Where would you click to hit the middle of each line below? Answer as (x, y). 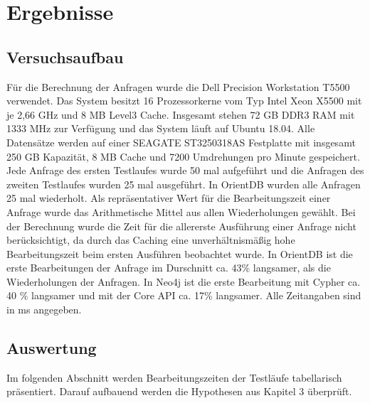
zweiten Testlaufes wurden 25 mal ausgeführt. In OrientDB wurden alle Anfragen (184, 184)
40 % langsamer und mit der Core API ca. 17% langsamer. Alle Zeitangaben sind (184, 295)
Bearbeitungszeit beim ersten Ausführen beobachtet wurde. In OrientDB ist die (180, 253)
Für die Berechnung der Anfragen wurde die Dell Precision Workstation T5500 (178, 86)
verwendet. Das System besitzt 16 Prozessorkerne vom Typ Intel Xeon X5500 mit (184, 101)
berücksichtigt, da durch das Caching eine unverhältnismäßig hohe (151, 240)
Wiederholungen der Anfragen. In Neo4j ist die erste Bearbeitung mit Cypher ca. (184, 281)
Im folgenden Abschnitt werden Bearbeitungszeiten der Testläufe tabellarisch (174, 377)
